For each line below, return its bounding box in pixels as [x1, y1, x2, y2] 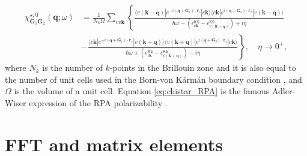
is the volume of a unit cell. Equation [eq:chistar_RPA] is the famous [14, 85, 270, 97]
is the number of [42, 61, 103, 74]
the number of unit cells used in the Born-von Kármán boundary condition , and [5, 73, 302, 85]
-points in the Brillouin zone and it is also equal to [109, 61, 296, 74]
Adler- [272, 85, 296, 97]
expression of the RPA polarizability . [29, 96, 168, 109]
